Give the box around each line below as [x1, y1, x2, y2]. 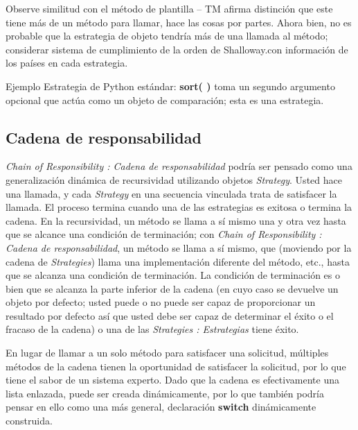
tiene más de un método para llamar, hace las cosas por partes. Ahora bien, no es [6, 15, 352, 29]
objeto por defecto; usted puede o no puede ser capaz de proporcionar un [6, 295, 316, 309]
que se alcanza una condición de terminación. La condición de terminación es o [6, 268, 341, 282]
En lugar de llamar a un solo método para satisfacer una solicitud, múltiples [6, 345, 329, 360]
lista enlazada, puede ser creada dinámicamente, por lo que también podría [6, 386, 324, 400]
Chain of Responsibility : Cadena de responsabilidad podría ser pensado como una [6, 159, 352, 173]
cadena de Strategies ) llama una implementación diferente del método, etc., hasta [6, 254, 350, 268]
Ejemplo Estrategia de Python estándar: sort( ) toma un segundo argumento [6, 78, 335, 93]
